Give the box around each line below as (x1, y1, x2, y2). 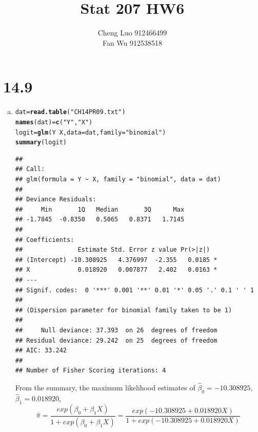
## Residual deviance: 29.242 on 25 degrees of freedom (15, 336, 217, 344)
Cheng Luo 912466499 (97, 27, 167, 38)
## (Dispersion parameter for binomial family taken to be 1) (15, 306, 232, 314)
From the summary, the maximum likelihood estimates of (15, 382, 195, 393)
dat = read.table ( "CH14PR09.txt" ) (15, 108, 126, 116)
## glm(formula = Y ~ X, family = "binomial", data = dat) (15, 176, 221, 183)
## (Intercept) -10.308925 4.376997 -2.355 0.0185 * (15, 256, 217, 264)
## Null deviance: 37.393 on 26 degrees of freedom (15, 326, 217, 334)
